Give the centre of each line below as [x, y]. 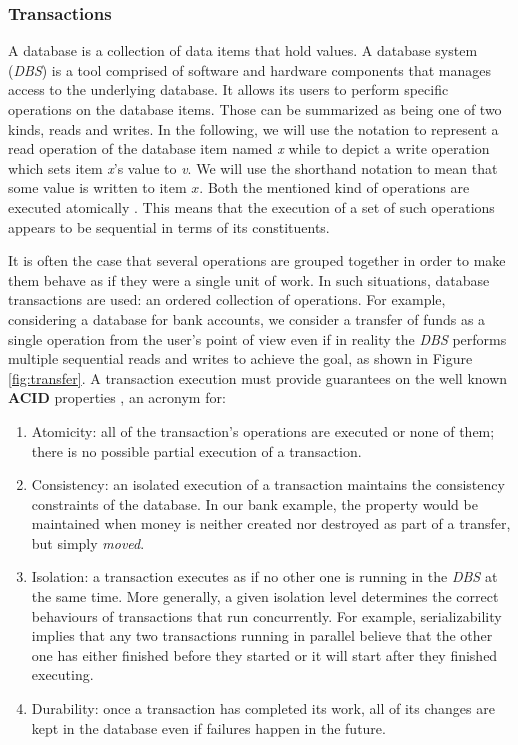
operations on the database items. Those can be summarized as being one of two [255, 109]
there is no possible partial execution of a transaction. [196, 450]
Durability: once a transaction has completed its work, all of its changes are [263, 708]
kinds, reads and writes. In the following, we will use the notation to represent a [253, 128]
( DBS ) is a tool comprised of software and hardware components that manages [250, 69]
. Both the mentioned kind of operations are [334, 187]
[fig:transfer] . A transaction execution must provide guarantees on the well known [258, 377]
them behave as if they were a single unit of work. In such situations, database [249, 279]
